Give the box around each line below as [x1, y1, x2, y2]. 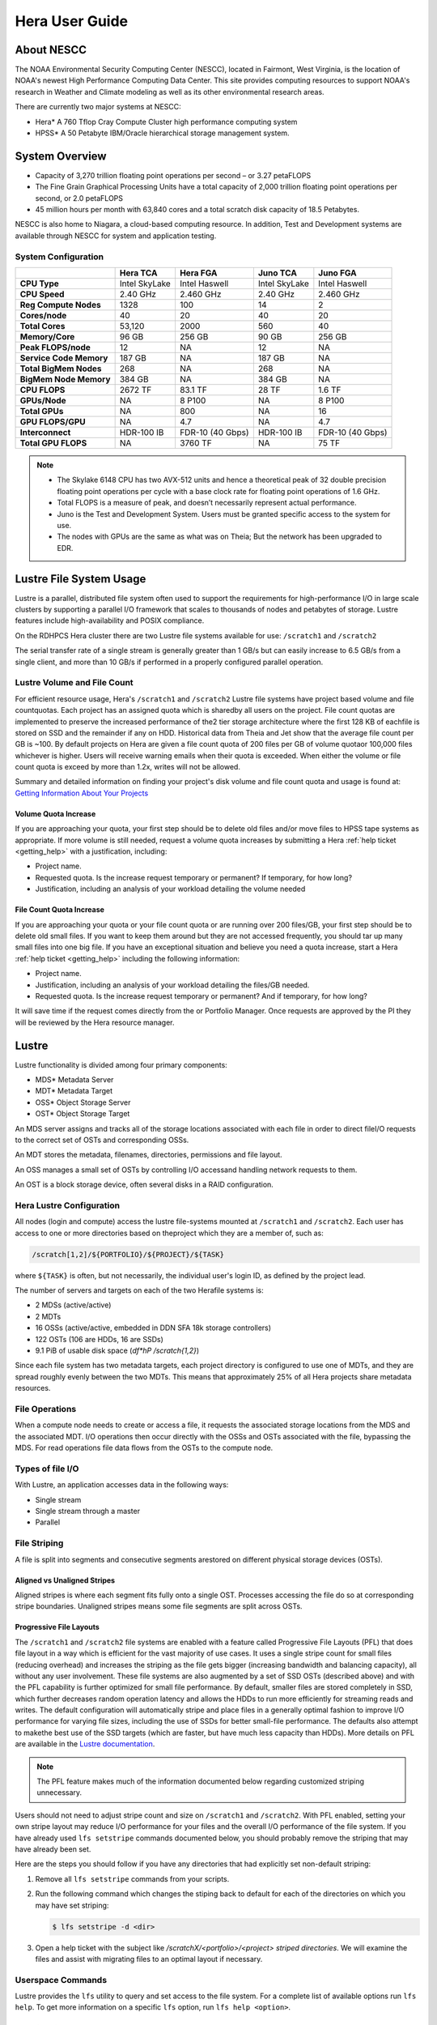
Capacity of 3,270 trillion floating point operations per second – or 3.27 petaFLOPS [35, 170, 312, 180]
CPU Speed [19, 288, 65, 300]
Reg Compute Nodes [19, 300, 101, 311]
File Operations [15, 1403, 77, 1414]
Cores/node [19, 310, 67, 322]
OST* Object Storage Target [35, 1109, 130, 1119]
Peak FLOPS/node [19, 342, 91, 353]
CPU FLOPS [19, 385, 66, 396]
